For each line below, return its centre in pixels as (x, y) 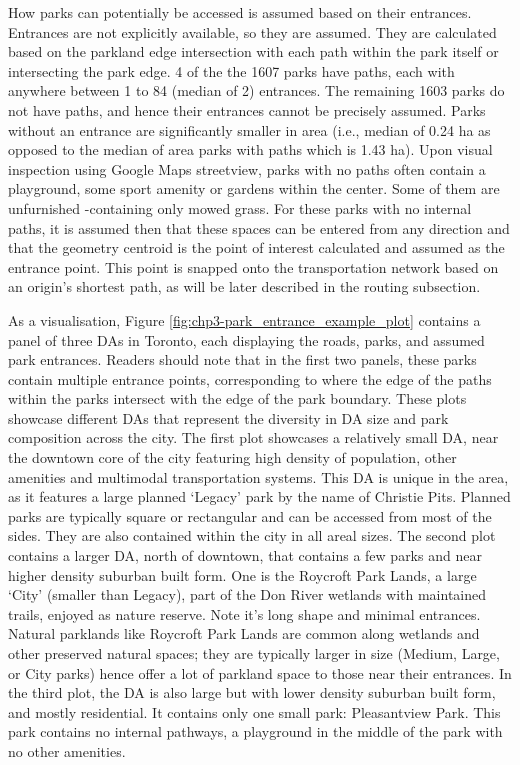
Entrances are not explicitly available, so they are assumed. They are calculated (252, 31)
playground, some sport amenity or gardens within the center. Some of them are (254, 188)
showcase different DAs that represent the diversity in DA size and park (228, 417)
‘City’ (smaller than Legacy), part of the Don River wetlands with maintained (247, 594)
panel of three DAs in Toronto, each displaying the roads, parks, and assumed (246, 339)
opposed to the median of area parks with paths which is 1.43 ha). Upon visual (250, 149)
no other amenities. (67, 750)
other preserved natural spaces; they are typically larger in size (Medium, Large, (254, 653)
